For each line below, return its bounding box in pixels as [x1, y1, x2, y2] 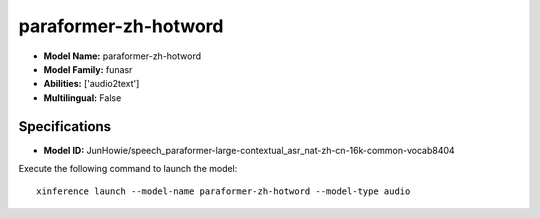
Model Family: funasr [43, 63, 133, 75]
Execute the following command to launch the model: [18, 163, 238, 175]
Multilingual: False [43, 91, 122, 104]
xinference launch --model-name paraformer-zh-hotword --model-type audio [36, 186, 411, 197]
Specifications [18, 118, 112, 135]
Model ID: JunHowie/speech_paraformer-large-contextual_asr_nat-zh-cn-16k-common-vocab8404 [43, 144, 455, 156]
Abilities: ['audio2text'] [43, 78, 140, 90]
